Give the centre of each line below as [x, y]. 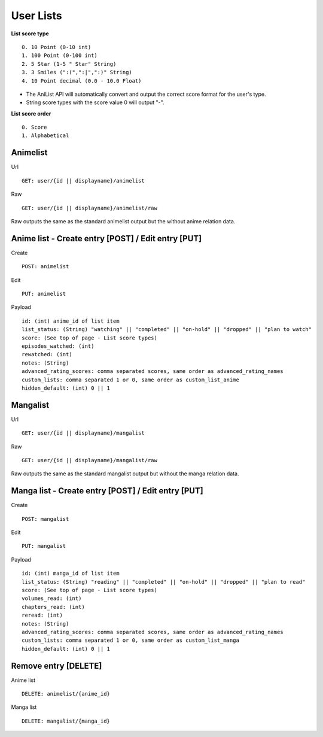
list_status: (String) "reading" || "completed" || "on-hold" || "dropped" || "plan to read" [164, 582]
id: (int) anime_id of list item [71, 321]
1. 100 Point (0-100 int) [60, 56]
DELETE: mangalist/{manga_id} [66, 721]
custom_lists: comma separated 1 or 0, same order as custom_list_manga [130, 640]
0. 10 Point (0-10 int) [57, 47]
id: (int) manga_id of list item [71, 574]
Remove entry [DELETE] [57, 665]
